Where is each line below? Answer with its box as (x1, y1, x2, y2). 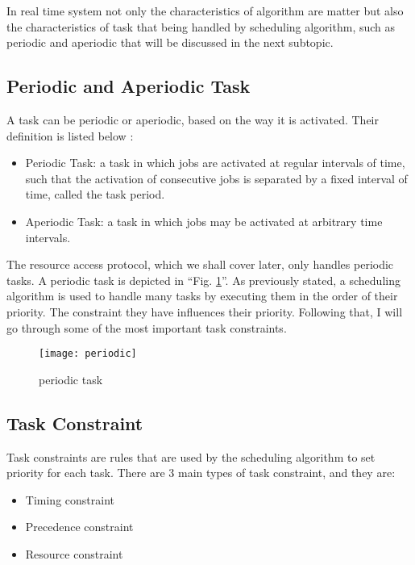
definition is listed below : (6, 127, 134, 144)
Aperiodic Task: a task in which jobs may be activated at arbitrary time (25, 212, 383, 229)
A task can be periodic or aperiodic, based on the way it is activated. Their (6, 111, 379, 128)
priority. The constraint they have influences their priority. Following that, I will (6, 303, 403, 320)
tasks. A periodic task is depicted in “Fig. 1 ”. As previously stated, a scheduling (6, 271, 400, 288)
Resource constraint (25, 545, 123, 562)
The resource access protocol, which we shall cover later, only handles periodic (6, 256, 394, 273)
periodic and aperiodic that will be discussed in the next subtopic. (6, 34, 334, 51)
